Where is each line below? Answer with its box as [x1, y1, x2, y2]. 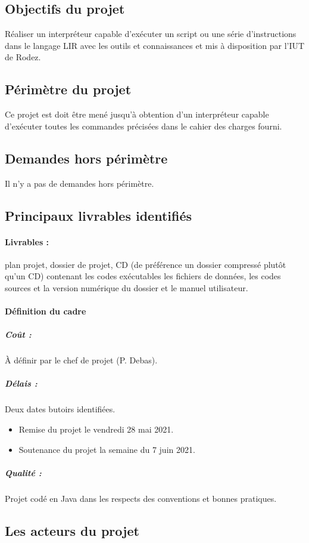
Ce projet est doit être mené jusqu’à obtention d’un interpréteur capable [5, 108, 269, 121]
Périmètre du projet [5, 80, 132, 98]
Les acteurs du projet [5, 521, 139, 539]
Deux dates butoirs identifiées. [5, 403, 116, 415]
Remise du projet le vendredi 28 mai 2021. [18, 423, 174, 436]
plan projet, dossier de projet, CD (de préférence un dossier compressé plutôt [5, 258, 286, 270]
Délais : [5, 377, 38, 390]
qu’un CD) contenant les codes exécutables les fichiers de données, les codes [5, 270, 281, 282]
